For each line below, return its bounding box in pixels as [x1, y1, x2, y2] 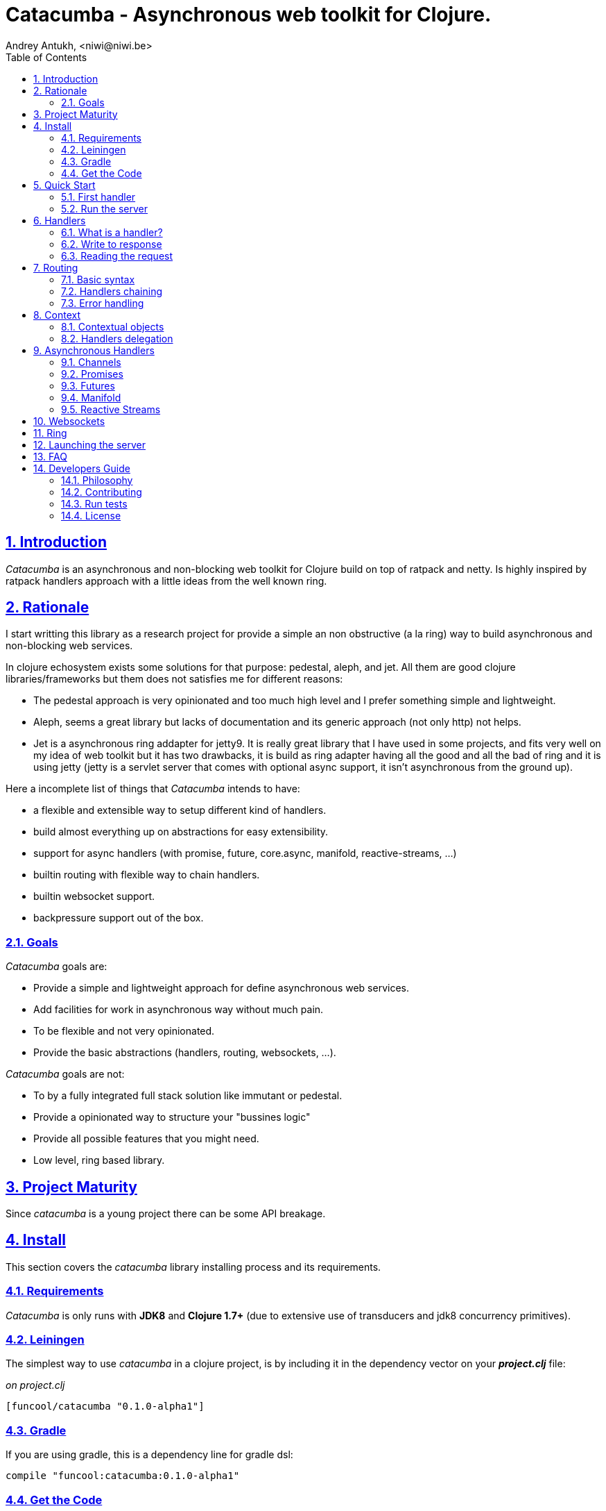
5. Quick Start [33, 178, 96, 191]
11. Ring [33, 426, 67, 439]
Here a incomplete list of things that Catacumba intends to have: [6, 783, 300, 795]
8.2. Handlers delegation [61, 332, 173, 344]
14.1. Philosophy [61, 474, 133, 486]
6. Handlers [33, 214, 86, 226]
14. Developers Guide [33, 462, 130, 474]
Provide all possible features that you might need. [33, 1133, 259, 1145]
